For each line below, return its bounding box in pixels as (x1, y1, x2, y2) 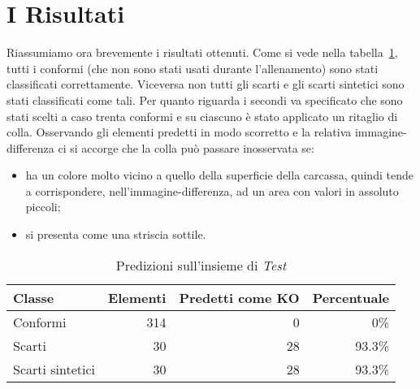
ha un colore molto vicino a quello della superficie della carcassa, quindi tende (25, 166, 414, 184)
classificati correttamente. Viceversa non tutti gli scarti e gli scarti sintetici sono (6, 76, 405, 93)
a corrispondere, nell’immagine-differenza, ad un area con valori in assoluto (25, 182, 399, 199)
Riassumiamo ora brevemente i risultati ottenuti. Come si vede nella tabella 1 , (6, 44, 398, 61)
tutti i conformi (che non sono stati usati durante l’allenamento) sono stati (6, 59, 379, 76)
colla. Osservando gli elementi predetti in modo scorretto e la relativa (6, 123, 352, 140)
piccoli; (25, 198, 61, 215)
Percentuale (312, 287, 389, 307)
